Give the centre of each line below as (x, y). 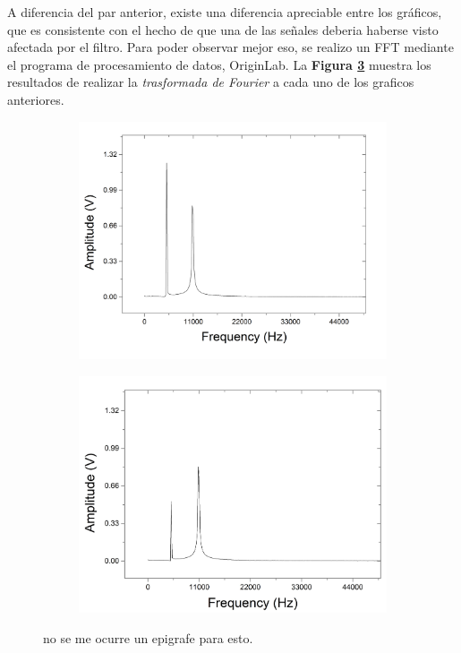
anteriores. (36, 99)
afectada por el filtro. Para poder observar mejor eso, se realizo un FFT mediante (230, 47)
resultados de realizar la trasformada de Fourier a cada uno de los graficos (211, 82)
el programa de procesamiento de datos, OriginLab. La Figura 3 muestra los (219, 64)
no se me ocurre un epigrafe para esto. (148, 637)
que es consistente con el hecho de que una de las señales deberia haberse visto (223, 29)
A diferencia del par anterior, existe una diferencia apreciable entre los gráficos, (225, 12)
